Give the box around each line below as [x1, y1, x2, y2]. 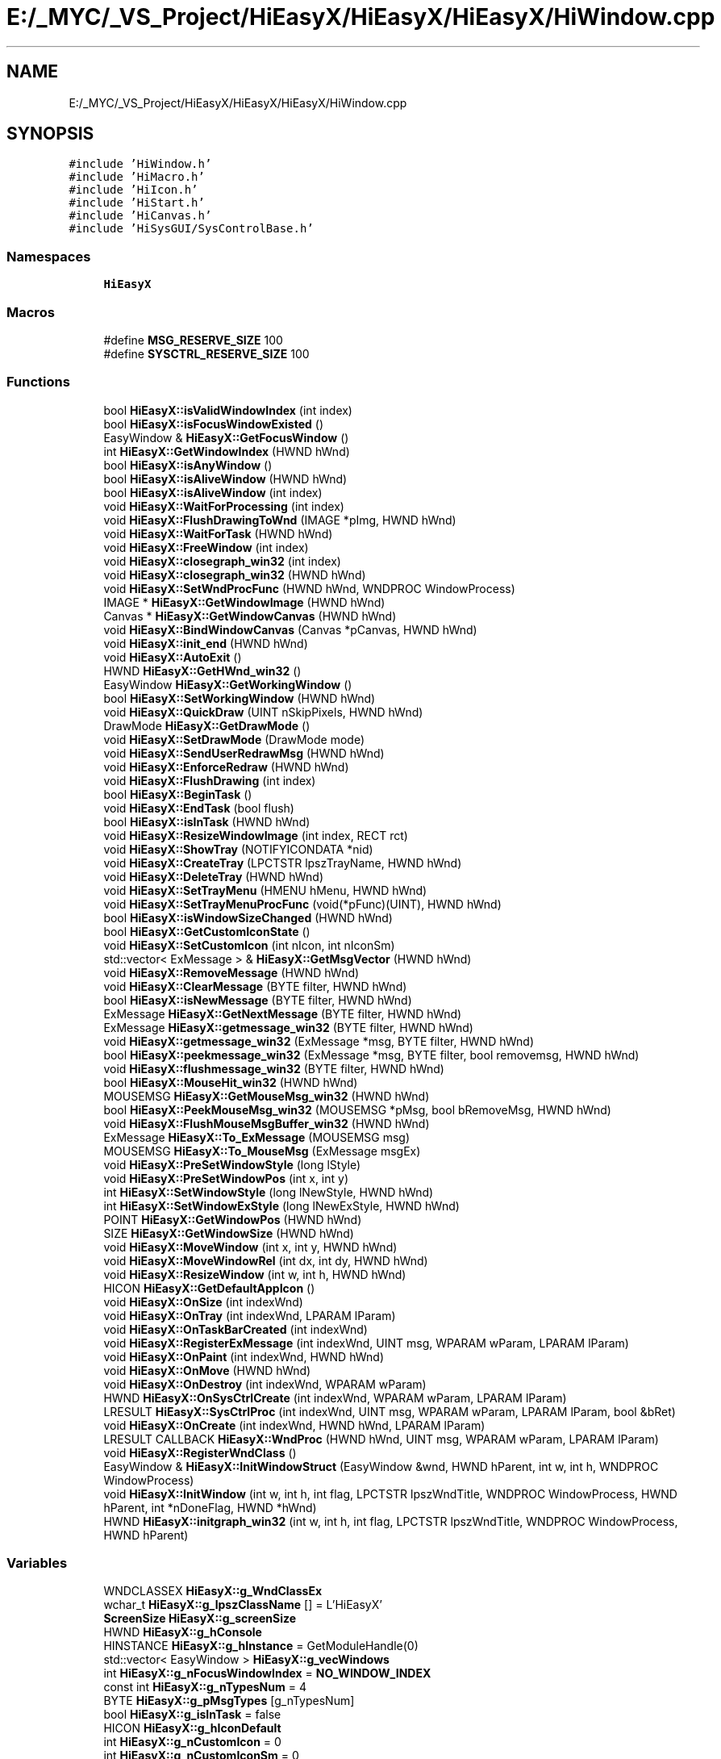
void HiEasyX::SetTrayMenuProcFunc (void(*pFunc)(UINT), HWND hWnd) [103, 896, 502, 911]
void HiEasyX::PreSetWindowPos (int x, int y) [103, 1171, 349, 1185]
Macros [6, 303, 55, 320]
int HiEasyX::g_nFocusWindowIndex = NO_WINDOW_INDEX [103, 1666, 431, 1681]
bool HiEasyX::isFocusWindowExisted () [103, 416, 324, 431]
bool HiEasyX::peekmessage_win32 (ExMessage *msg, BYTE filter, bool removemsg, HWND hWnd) [103, 1047, 640, 1062]
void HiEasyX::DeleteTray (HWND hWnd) [103, 869, 323, 884]
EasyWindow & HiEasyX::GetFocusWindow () [103, 430, 349, 445]
